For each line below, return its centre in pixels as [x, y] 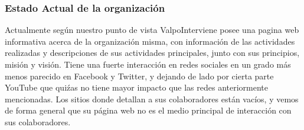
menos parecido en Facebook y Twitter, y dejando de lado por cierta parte [139, 76]
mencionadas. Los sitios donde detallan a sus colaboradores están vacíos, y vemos [152, 99]
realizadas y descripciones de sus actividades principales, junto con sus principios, [152, 53]
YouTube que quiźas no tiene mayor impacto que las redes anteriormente [137, 87]
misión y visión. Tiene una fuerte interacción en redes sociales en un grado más [148, 64]
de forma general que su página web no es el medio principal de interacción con [148, 110]
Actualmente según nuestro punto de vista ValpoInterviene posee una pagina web [152, 30]
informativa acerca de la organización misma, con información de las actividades [150, 41]
